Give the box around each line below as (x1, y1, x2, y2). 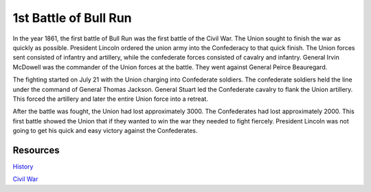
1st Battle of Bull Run (12, 10, 132, 25)
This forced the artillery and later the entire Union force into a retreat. (12, 95, 209, 103)
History (12, 162, 34, 171)
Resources (12, 144, 60, 156)
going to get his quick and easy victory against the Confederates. (12, 127, 199, 135)
